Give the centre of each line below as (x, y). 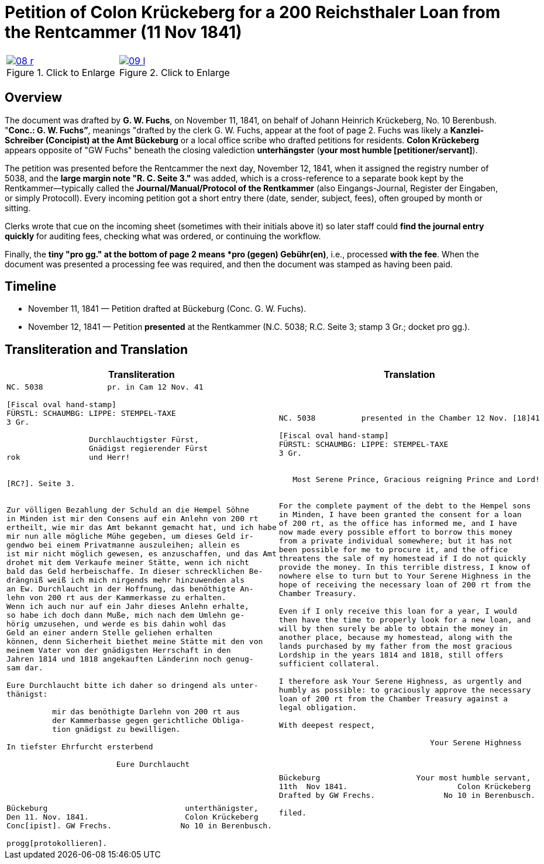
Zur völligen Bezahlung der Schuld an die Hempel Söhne (128, 510)
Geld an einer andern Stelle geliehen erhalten (110, 633)
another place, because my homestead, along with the (395, 637)
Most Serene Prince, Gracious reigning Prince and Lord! (416, 479)
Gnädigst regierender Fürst (148, 449)
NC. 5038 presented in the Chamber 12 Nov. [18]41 (409, 418)
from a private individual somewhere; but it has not (395, 541)
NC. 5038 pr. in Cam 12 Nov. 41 (105, 387)
